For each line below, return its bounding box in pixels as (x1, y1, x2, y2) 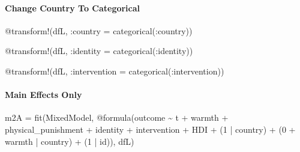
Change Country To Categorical (5, 1, 140, 14)
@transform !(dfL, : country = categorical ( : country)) (5, 24, 193, 37)
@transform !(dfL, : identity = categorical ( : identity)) (5, 44, 193, 57)
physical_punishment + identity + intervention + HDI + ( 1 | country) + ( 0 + (5, 123, 296, 135)
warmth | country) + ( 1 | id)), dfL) (5, 135, 134, 147)
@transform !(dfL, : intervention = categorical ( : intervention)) (5, 64, 224, 77)
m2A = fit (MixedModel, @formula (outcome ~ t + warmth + (5, 111, 229, 124)
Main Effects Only (5, 88, 82, 101)
